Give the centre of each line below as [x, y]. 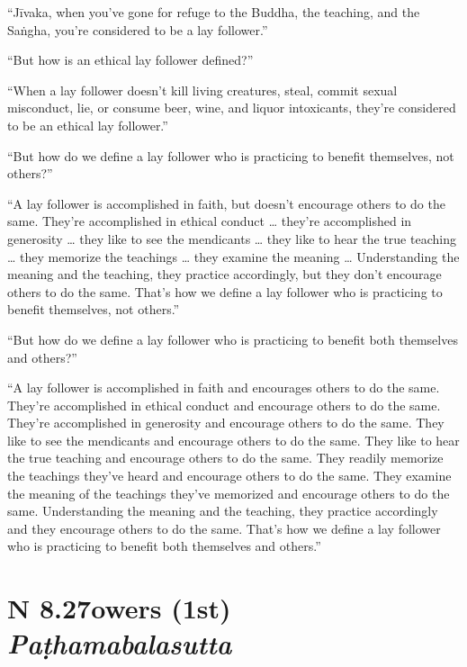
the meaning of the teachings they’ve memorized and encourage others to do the [229, 493]
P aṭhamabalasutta [120, 644]
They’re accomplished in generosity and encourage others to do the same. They [226, 423]
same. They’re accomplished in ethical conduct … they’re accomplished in [210, 221]
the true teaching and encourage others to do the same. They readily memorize [225, 458]
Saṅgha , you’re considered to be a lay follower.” [138, 29]
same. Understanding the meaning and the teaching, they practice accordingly [223, 511]
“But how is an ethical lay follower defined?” [130, 60]
